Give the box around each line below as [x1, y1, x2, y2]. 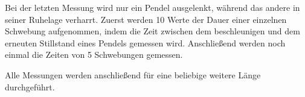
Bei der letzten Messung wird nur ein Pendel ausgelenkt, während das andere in [5, 1, 300, 13]
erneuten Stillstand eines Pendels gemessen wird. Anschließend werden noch [5, 36, 286, 49]
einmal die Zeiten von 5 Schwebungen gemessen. [5, 48, 183, 61]
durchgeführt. [5, 80, 55, 93]
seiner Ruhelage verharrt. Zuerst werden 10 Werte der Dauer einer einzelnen [5, 13, 287, 25]
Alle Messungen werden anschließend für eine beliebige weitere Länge [5, 68, 261, 81]
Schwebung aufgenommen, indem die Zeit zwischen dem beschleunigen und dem [5, 25, 300, 37]
